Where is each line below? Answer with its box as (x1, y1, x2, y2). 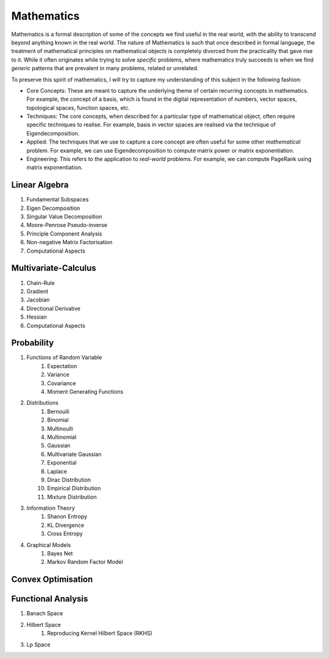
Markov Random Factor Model (47, 559, 123, 566)
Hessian (26, 313, 47, 320)
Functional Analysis (11, 594, 88, 604)
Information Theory (26, 504, 76, 512)
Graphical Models (26, 541, 71, 549)
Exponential (47, 459, 77, 466)
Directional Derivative (26, 305, 80, 312)
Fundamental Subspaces (26, 196, 89, 203)
